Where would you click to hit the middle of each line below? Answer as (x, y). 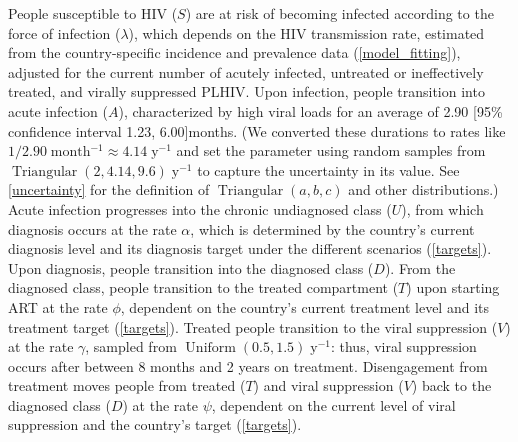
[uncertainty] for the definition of (109, 189)
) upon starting (453, 287)
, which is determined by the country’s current (332, 228)
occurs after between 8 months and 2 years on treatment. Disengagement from (248, 365)
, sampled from (131, 346)
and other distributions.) (423, 189)
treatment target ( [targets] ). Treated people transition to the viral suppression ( (253, 326)
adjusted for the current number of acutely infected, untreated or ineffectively (246, 71)
